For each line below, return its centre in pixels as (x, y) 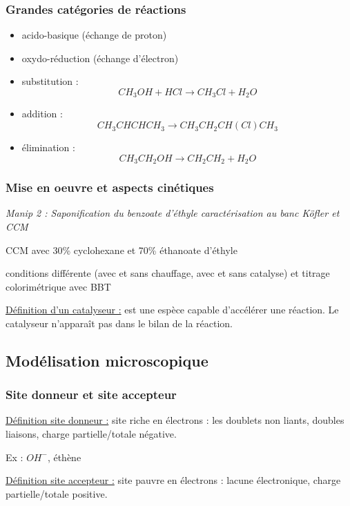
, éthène (64, 457)
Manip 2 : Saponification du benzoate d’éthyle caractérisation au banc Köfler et (173, 213)
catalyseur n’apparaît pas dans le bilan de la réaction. (119, 323)
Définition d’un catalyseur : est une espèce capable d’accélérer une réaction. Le (172, 310)
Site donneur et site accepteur (91, 395)
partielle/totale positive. (57, 493)
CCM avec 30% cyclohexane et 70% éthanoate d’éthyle (121, 250)
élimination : (48, 147)
